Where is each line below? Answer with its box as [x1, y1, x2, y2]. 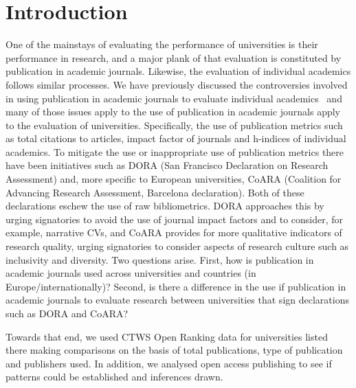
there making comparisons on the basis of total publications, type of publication [5, 343, 343, 357]
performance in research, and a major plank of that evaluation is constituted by [5, 50, 342, 65]
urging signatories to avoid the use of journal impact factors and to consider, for [5, 212, 344, 226]
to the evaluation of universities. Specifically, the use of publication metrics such [5, 117, 343, 132]
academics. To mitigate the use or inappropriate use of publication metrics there [5, 144, 344, 159]
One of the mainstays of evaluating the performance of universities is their [5, 37, 318, 52]
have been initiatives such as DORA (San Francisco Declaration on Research [5, 158, 329, 172]
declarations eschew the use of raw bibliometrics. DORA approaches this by [5, 198, 324, 213]
